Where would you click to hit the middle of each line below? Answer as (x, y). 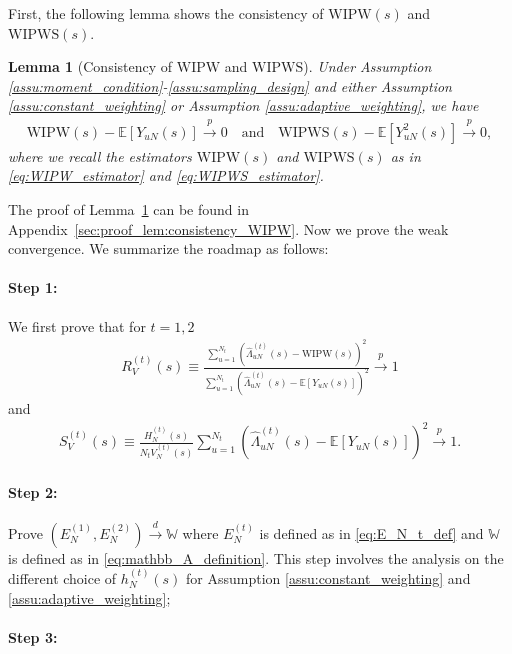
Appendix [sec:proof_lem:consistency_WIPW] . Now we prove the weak (228, 228)
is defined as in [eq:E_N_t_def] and (371, 532)
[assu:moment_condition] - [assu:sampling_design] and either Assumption (230, 85)
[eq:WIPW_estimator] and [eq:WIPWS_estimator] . (166, 175)
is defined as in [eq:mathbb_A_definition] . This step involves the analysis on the (256, 557)
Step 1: (33, 287)
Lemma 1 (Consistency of (90, 66)
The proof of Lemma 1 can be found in (128, 208)
